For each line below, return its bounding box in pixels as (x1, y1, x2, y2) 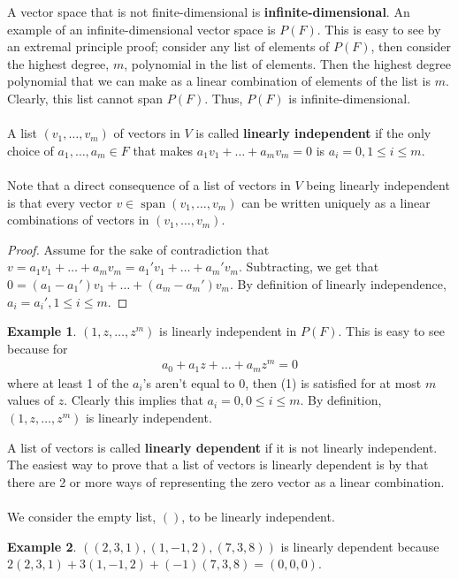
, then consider (370, 37, 451, 56)
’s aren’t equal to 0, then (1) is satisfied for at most (142, 373, 422, 392)
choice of (7, 141, 54, 159)
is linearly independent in (159, 322, 297, 340)
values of (7, 391, 54, 409)
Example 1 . (7, 322, 77, 340)
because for (7, 339, 68, 357)
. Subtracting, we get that (238, 257, 379, 276)
